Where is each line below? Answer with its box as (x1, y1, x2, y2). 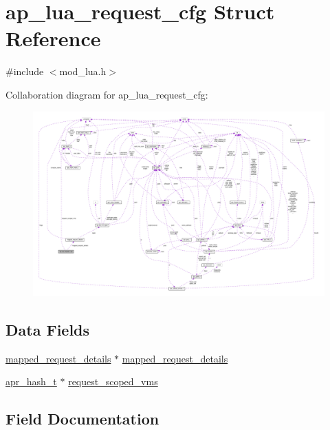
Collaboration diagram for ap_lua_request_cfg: (5, 87, 208, 101)
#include (5, 64, 44, 79)
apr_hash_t (5, 374, 57, 389)
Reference (5, 24, 101, 52)
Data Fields (5, 318, 90, 340)
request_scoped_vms (68, 374, 158, 389)
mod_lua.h (59, 64, 107, 79)
